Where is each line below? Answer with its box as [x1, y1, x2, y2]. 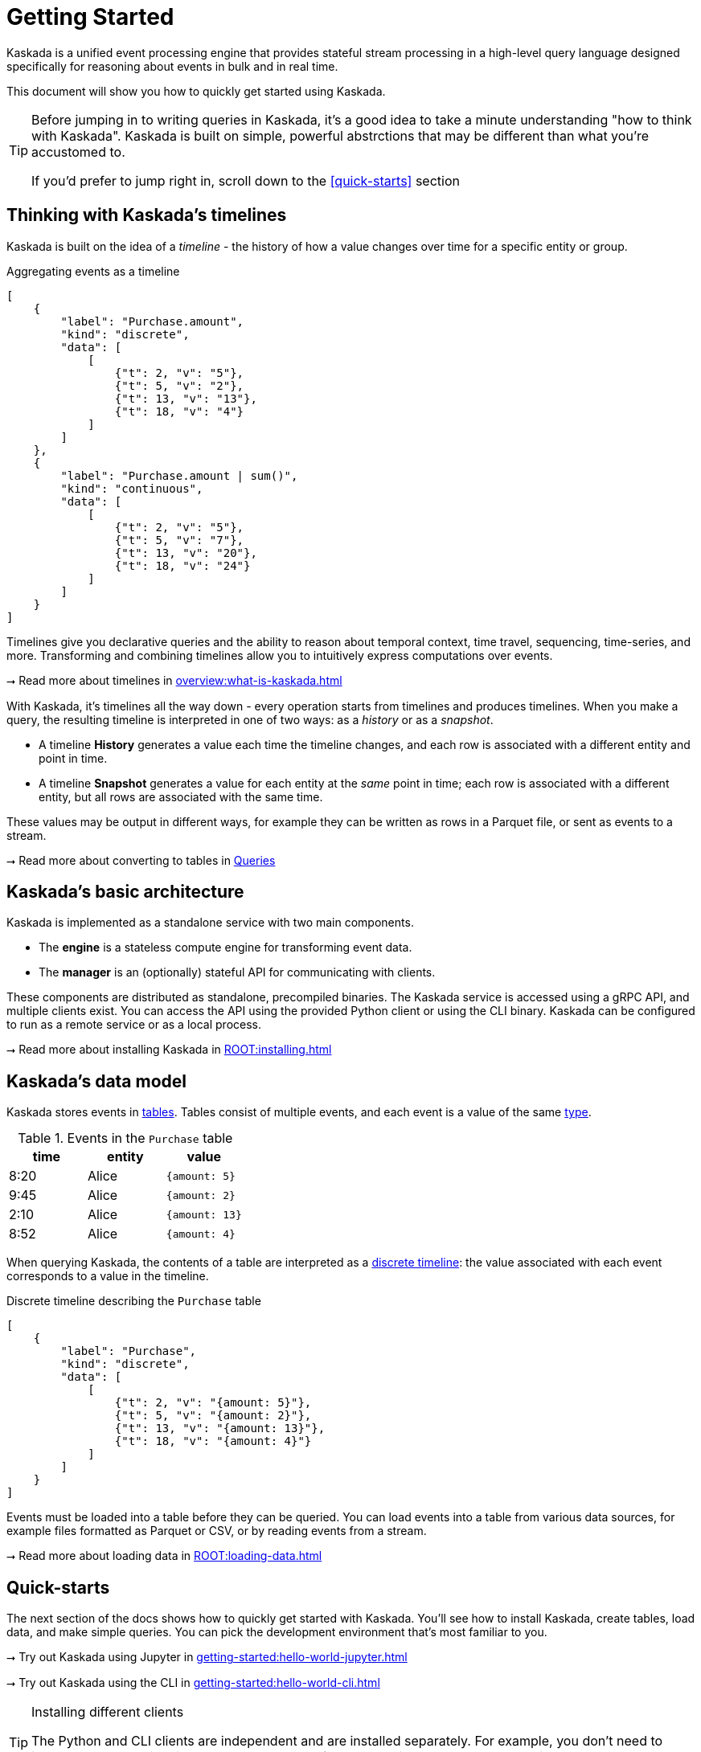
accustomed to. [31, 143, 125, 160]
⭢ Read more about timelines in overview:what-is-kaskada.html [6, 673, 342, 687]
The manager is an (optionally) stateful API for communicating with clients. [39, 965, 436, 980]
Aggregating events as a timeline [6, 264, 180, 278]
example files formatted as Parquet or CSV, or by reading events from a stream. [6, 1524, 427, 1538]
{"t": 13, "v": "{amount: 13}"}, [114, 1422, 326, 1435]
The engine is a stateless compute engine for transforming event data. [39, 940, 412, 955]
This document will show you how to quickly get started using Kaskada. [6, 84, 386, 98]
